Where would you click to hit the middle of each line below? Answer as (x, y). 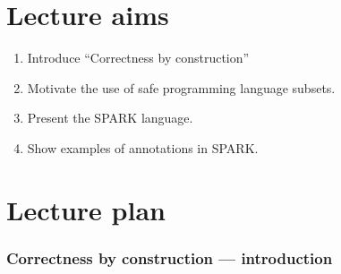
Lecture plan (86, 209)
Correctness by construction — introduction (170, 257)
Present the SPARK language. (110, 118)
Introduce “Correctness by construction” (138, 58)
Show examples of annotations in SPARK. (143, 147)
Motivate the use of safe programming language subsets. (181, 87)
